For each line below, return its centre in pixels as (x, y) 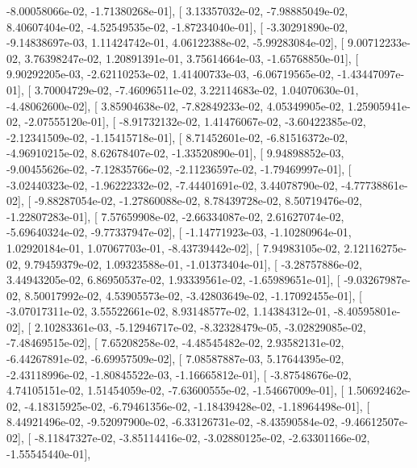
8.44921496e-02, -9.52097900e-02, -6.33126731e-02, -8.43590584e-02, (172, 422)
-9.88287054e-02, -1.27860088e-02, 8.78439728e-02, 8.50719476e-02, (198, 201)
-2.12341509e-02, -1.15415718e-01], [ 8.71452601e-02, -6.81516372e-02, (177, 137)
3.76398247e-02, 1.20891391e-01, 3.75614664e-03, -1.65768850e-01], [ (192, 58)
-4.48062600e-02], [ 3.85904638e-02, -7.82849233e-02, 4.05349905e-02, (175, 105)
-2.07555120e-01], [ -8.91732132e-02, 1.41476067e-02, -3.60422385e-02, (195, 121)
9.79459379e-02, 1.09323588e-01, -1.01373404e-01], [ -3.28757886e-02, (193, 263)
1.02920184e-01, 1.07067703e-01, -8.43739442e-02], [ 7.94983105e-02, (173, 247)
